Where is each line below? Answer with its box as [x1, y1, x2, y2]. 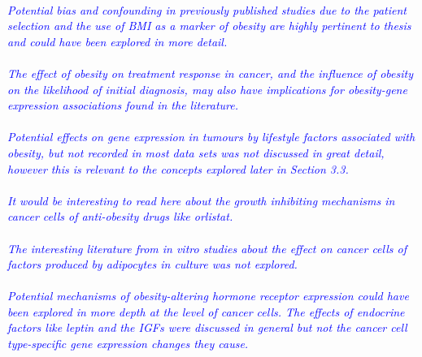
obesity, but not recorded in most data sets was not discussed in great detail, [7, 144, 385, 161]
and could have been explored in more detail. [7, 32, 228, 49]
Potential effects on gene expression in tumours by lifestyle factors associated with [7, 128, 415, 145]
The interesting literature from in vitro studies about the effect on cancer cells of [7, 239, 407, 256]
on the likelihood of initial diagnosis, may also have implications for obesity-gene [7, 80, 407, 97]
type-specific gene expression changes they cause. [7, 335, 249, 352]
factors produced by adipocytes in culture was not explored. [7, 256, 298, 273]
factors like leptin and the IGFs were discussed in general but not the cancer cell [7, 319, 407, 336]
